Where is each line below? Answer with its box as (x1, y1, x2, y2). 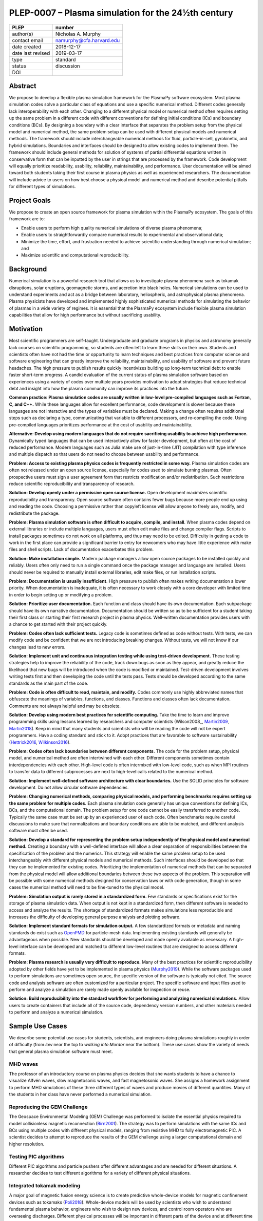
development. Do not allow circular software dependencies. (9, 784, 129, 790)
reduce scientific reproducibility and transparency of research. (9, 481, 135, 486)
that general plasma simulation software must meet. (9, 1048, 113, 1054)
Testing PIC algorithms (9, 1153, 64, 1160)
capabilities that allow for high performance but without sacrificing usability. (9, 312, 162, 318)
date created (12, 43, 41, 50)
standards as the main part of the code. (9, 680, 89, 686)
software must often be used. (9, 828, 68, 834)
